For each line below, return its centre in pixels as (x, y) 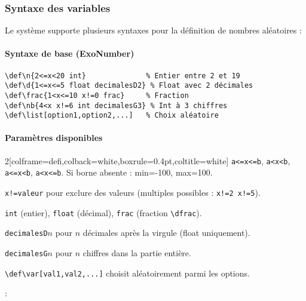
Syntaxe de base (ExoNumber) (70, 53)
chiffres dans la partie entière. (137, 252)
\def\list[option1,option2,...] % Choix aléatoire (112, 116)
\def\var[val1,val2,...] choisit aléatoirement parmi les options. (127, 273)
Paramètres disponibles (54, 138)
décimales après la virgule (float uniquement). (166, 233)
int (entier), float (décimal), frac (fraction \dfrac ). (103, 212)
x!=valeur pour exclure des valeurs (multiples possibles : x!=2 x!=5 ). (133, 192)
